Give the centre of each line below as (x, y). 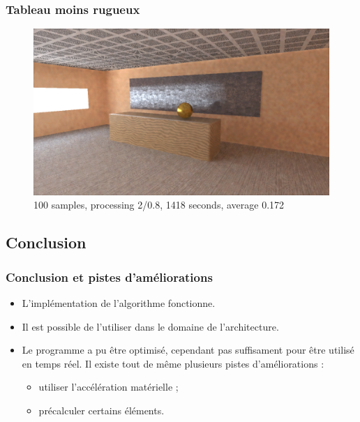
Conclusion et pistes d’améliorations (109, 277)
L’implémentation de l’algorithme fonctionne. (119, 302)
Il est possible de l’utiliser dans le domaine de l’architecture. (150, 326)
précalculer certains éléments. (102, 410)
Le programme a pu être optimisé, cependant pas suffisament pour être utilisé (188, 350)
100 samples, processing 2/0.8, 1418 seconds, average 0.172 (159, 205)
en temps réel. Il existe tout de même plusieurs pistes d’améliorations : (173, 363)
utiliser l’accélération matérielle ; (108, 387)
